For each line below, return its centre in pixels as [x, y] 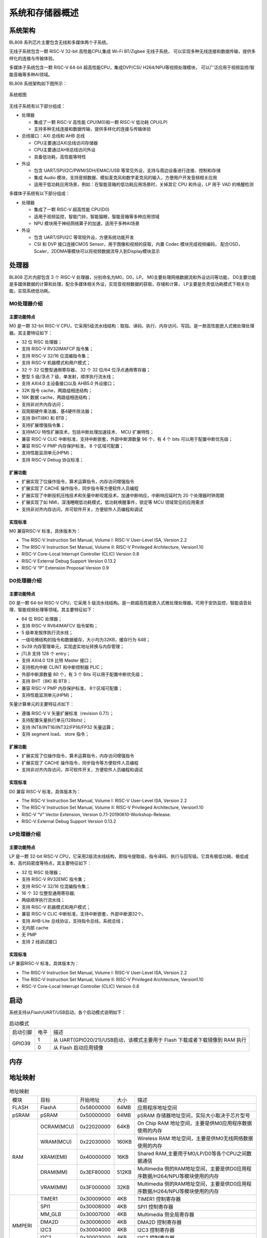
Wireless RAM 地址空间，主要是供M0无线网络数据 [195, 1138]
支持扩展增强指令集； [43, 425]
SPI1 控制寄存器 [155, 1207]
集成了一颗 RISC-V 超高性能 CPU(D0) [72, 209]
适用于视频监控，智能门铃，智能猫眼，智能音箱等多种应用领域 [97, 216]
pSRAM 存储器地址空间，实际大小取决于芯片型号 [194, 1115]
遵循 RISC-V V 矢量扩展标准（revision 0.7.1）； [68, 713]
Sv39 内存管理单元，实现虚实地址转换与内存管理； [73, 647]
